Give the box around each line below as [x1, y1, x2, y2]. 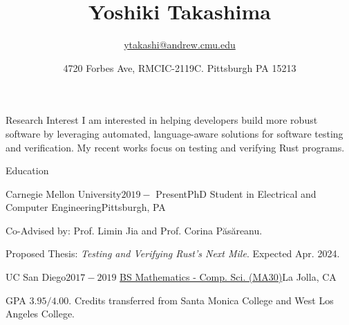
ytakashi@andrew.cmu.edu [124, 37, 236, 52]
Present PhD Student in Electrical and [155, 186, 317, 201]
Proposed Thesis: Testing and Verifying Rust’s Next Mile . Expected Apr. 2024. [6, 246, 340, 261]
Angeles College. [6, 306, 75, 321]
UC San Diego [6, 270, 66, 284]
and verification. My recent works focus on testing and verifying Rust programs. [6, 140, 345, 154]
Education [6, 163, 49, 178]
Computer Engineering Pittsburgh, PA [6, 200, 166, 214]
